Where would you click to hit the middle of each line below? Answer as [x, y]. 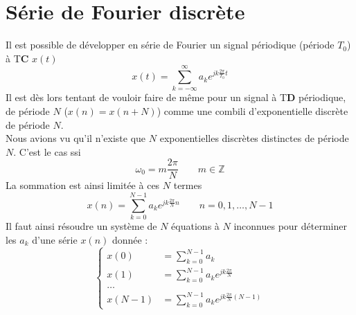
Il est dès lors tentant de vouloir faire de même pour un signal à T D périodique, [176, 97]
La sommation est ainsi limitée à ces [83, 185]
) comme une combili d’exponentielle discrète [252, 111]
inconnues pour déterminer [290, 226]
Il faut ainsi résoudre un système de [81, 226]
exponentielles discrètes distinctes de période [254, 138]
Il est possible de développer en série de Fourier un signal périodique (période [170, 45]
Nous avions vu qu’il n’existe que [76, 138]
